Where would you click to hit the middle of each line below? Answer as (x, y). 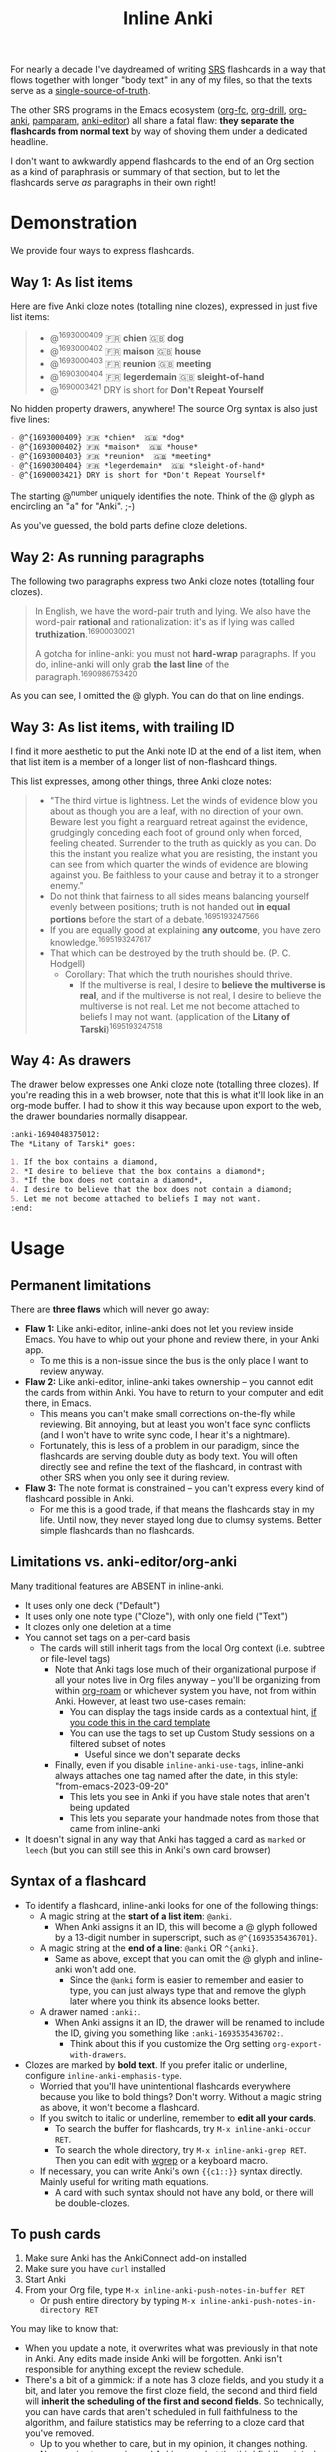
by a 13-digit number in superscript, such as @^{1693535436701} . (186, 1937)
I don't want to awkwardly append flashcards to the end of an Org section (162, 161)
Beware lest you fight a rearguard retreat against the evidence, (178, 822)
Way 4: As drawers (71, 1060)
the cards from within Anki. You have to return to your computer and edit (174, 1392)
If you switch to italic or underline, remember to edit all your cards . (178, 2118)
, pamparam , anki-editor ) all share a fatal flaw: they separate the (161, 121)
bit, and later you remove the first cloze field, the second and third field (171, 2391)
